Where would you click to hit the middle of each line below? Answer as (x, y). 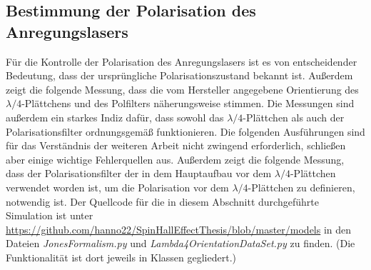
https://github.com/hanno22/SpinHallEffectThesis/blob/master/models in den (179, 229)
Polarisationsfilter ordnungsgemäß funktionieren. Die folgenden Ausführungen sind (185, 131)
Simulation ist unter (50, 215)
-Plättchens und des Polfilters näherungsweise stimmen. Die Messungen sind (188, 103)
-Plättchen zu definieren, (301, 187)
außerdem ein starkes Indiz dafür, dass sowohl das (115, 117)
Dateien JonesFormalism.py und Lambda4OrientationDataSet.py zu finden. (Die (181, 243)
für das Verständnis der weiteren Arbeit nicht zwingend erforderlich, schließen (176, 145)
